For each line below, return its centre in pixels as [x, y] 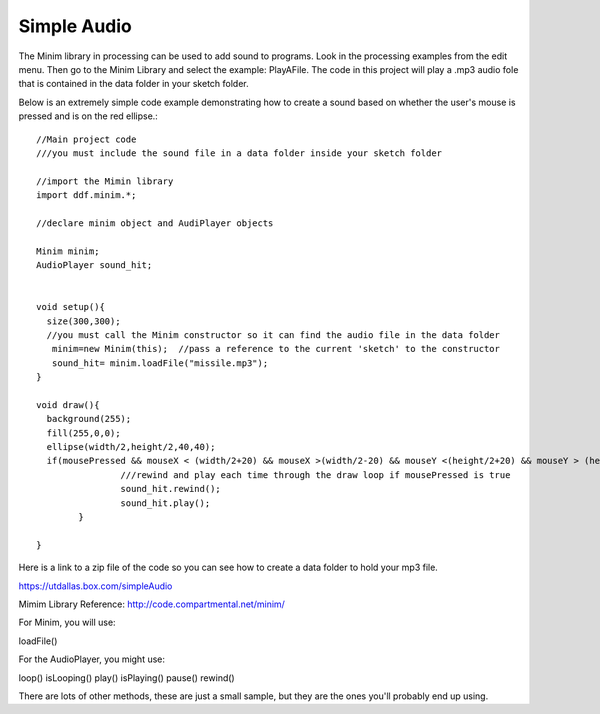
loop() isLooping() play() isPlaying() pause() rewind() [126, 677]
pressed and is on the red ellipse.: [88, 116]
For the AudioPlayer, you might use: [91, 659]
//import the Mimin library [105, 181]
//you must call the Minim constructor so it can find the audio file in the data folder [273, 334]
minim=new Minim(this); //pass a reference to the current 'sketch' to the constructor [275, 349]
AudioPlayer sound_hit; [94, 265]
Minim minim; [68, 251]
